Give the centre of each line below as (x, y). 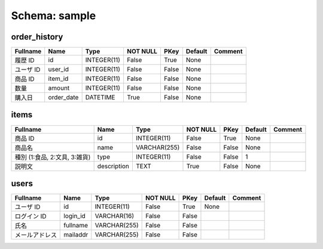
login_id (75, 216)
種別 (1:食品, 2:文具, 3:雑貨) (53, 157)
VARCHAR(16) (115, 216)
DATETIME (100, 98)
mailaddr (76, 235)
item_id (58, 79)
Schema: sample (54, 16)
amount (59, 88)
